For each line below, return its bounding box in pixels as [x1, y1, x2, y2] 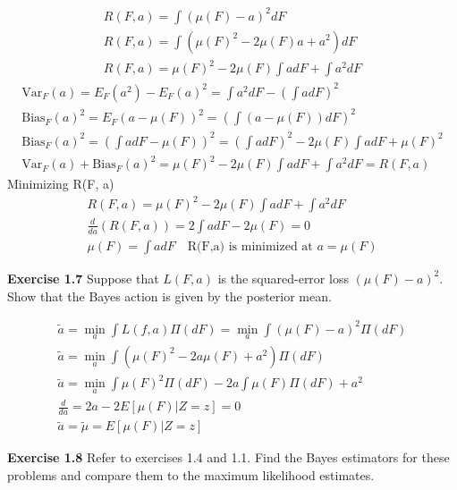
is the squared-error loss [217, 268, 349, 287]
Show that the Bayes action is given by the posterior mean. [7, 286, 332, 305]
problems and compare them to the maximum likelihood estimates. [7, 465, 375, 484]
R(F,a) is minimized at [187, 240, 313, 253]
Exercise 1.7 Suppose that [7, 268, 159, 287]
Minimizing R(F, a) [7, 174, 114, 193]
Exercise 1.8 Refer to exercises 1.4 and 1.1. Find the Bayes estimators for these [7, 448, 450, 467]
